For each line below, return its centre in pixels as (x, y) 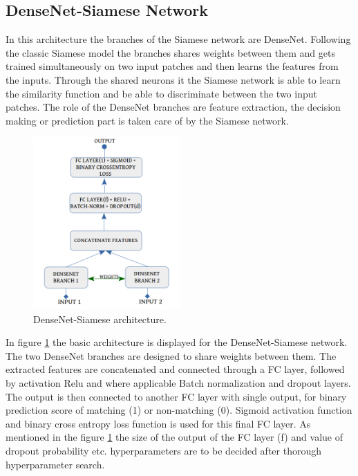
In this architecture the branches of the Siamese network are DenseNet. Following (178, 39)
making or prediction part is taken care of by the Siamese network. (147, 120)
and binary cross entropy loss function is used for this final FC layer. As (158, 423)
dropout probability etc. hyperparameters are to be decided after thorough (164, 450)
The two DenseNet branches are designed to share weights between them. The (171, 355)
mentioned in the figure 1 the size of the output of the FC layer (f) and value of (175, 437)
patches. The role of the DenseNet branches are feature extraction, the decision (173, 107)
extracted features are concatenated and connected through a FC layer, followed (175, 369)
